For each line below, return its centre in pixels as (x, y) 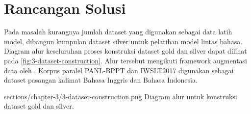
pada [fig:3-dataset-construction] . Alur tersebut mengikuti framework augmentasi (125, 60)
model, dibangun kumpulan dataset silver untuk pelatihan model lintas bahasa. (123, 41)
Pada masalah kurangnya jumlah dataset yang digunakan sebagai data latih (118, 32)
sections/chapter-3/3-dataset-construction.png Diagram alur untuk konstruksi (121, 96)
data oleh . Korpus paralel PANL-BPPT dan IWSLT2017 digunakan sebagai (119, 70)
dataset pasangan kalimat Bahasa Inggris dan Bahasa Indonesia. (101, 80)
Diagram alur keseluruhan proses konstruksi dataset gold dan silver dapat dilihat (125, 51)
